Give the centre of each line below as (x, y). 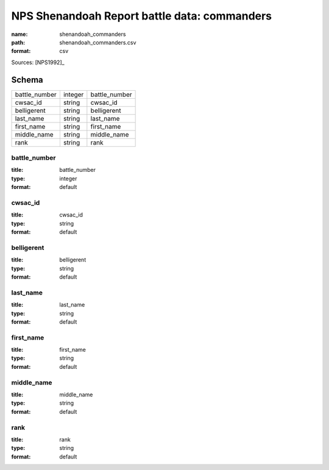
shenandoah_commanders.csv (98, 42)
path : (18, 42)
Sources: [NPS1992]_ (38, 62)
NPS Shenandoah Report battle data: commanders (142, 16)
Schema (27, 80)
